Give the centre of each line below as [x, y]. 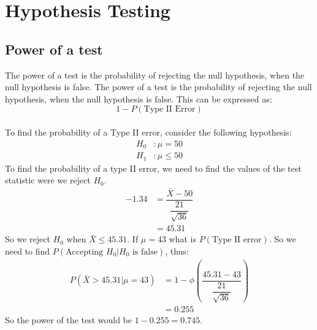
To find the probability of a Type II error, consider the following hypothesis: [148, 132]
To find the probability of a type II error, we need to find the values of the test [153, 168]
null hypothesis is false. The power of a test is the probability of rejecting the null [158, 87]
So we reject [28, 239]
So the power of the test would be [68, 320]
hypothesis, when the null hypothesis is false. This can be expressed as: [139, 98]
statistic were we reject [48, 180]
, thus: [177, 251]
